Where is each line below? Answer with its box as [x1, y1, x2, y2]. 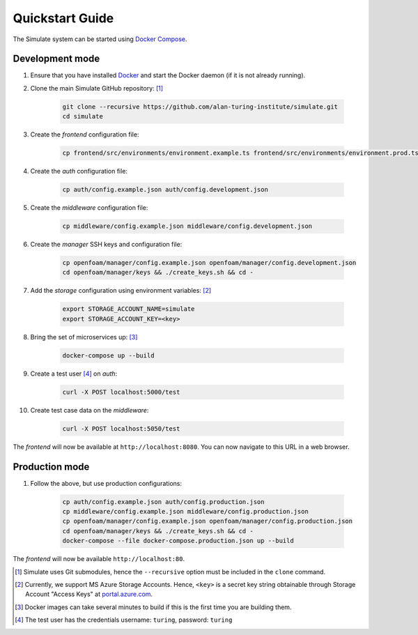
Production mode [13, 461, 90, 473]
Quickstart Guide [13, 10, 114, 26]
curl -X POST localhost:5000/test [62, 388, 180, 396]
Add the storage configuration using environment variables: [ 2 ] [30, 286, 212, 295]
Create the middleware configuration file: [30, 204, 148, 212]
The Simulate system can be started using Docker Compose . [13, 35, 187, 43]
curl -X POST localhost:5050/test [62, 424, 180, 432]
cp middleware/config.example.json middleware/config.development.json [62, 222, 313, 230]
